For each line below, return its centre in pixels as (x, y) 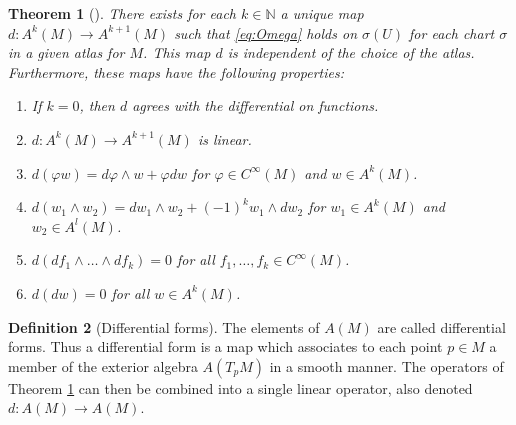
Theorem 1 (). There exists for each (122, 13)
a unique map (322, 13)
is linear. (224, 138)
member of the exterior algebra (103, 365)
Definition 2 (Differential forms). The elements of (164, 326)
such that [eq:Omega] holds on (266, 32)
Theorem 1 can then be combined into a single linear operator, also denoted (240, 387)
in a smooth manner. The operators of (386, 365)
